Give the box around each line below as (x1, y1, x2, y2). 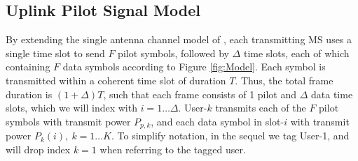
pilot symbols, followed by (118, 45, 229, 60)
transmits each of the (215, 100, 306, 115)
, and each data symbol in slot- (151, 114, 284, 128)
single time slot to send (6, 45, 105, 60)
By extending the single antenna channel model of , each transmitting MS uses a (6, 32, 352, 47)
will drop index (6, 141, 71, 156)
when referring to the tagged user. (99, 141, 246, 156)
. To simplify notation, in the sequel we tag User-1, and (111, 128, 350, 143)
